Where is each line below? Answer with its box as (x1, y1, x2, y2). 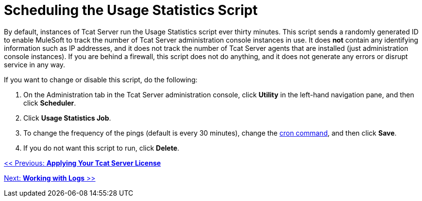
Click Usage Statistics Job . (23, 113, 111, 122)
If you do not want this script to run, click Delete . (23, 143, 180, 152)
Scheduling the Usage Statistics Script (4, 2, 258, 18)
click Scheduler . (23, 98, 76, 107)
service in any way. (4, 60, 66, 69)
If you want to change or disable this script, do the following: (4, 75, 198, 84)
